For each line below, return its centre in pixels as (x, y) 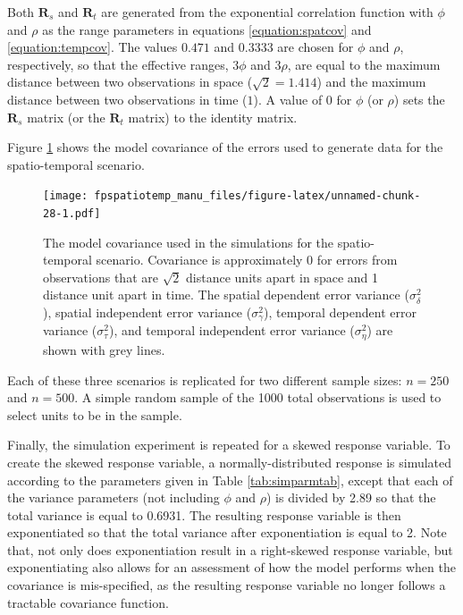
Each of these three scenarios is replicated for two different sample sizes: (205, 379)
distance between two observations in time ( (127, 99)
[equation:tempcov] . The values (93, 47)
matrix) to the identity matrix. (213, 117)
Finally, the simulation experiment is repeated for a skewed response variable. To (229, 445)
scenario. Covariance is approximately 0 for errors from (247, 260)
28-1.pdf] (72, 214)
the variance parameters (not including (114, 497)
